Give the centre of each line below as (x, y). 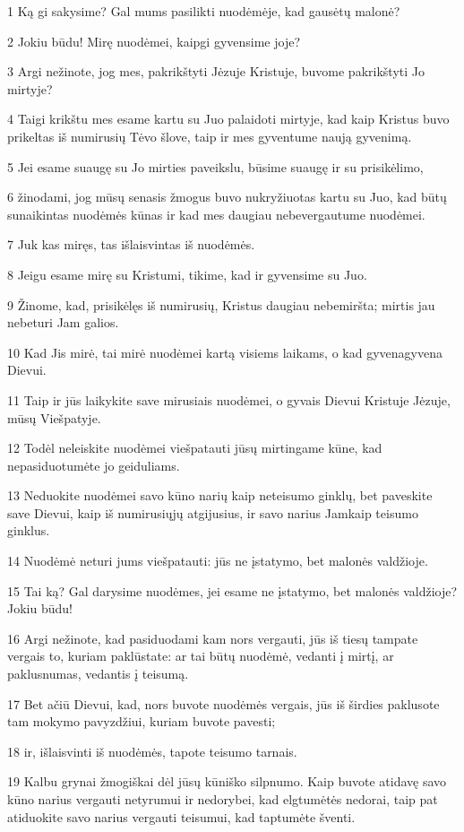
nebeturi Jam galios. (63, 322)
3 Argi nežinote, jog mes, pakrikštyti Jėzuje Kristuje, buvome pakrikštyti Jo (216, 71)
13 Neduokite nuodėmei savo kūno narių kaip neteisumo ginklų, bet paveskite (220, 495)
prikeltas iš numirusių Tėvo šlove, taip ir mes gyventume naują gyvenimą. (210, 136)
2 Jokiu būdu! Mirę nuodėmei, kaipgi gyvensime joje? (154, 41)
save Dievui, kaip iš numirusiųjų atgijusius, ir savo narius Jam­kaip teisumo (213, 512)
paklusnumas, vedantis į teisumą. (98, 674)
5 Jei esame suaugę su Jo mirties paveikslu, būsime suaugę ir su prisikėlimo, (215, 166)
